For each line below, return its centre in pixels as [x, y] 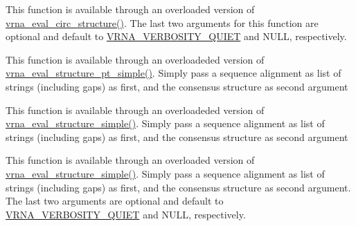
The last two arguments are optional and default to [115, 201]
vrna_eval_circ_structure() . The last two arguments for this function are [162, 22]
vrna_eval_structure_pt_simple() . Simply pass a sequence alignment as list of [173, 73]
